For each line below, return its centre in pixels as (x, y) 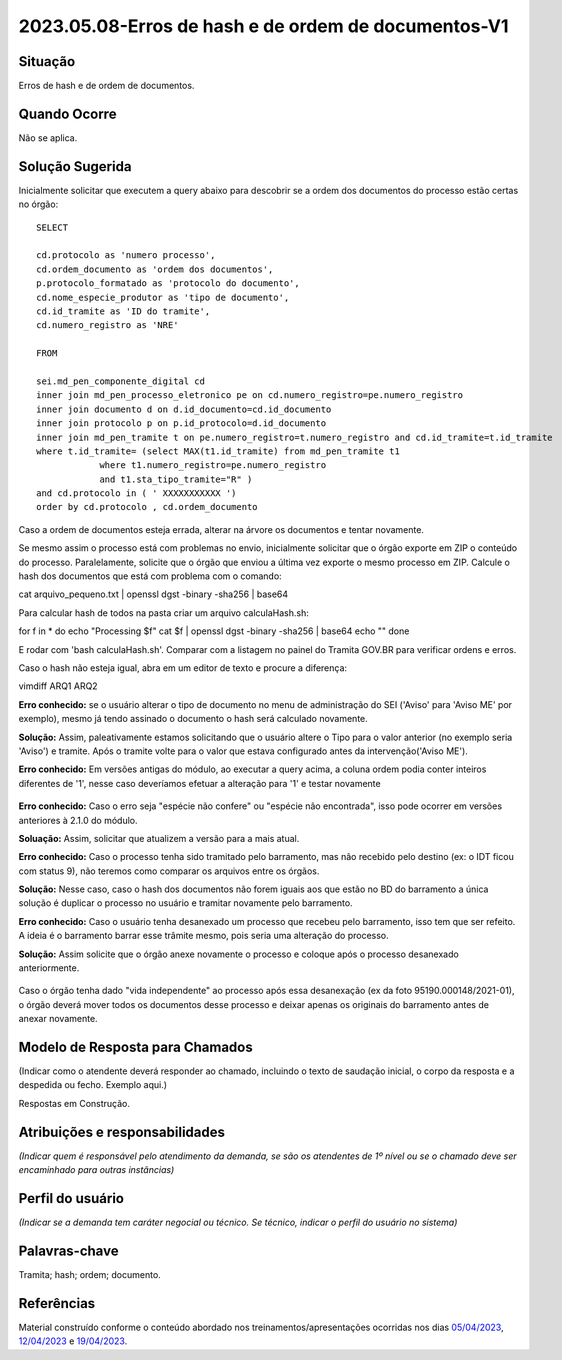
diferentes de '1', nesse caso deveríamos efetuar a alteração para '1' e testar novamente (199, 783)
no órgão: (38, 204)
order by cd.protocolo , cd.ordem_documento (147, 507)
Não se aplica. (48, 137)
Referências (57, 1303)
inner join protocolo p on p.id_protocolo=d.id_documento (181, 423)
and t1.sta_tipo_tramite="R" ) (176, 479)
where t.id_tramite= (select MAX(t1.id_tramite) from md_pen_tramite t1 (218, 451)
